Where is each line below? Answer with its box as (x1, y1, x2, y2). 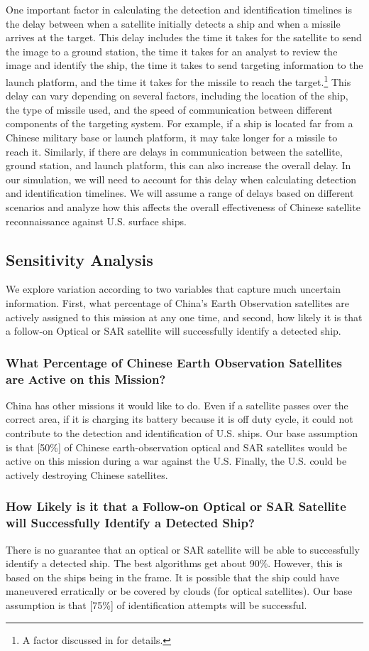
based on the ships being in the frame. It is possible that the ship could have (6, 569, 339, 584)
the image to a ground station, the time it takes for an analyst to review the (6, 43, 338, 58)
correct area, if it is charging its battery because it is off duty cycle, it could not (6, 411, 353, 426)
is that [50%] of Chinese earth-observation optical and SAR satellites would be (6, 439, 347, 454)
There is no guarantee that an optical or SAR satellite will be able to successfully (6, 542, 360, 556)
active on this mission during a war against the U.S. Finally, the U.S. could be (6, 453, 347, 468)
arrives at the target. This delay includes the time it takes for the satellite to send (6, 30, 362, 45)
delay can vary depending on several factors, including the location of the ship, (6, 88, 348, 103)
